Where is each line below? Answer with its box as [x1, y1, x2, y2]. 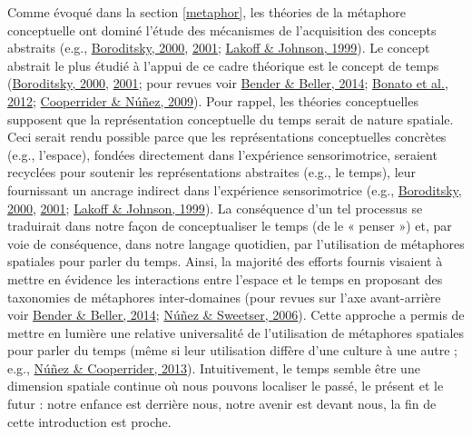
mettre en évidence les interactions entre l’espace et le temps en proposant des [7, 269, 443, 288]
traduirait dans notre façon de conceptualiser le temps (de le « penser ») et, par [7, 216, 452, 235]
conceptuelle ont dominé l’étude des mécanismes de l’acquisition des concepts [7, 20, 437, 39]
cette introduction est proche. [7, 412, 172, 431]
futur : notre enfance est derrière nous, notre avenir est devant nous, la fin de [7, 394, 437, 413]
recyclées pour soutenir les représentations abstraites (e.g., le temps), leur [7, 163, 417, 182]
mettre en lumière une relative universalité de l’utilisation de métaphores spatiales [7, 323, 465, 342]
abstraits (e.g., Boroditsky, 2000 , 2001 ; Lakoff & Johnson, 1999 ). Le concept [7, 38, 430, 57]
